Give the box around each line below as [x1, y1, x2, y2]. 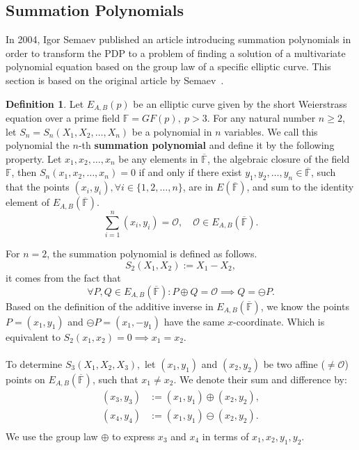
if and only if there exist [138, 165, 242, 179]
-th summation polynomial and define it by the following [78, 138, 335, 152]
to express [111, 428, 155, 443]
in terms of [202, 428, 249, 443]
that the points [6, 179, 70, 194]
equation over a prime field [6, 111, 120, 125]
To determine [6, 356, 63, 371]
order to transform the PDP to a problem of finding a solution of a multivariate [6, 45, 346, 60]
